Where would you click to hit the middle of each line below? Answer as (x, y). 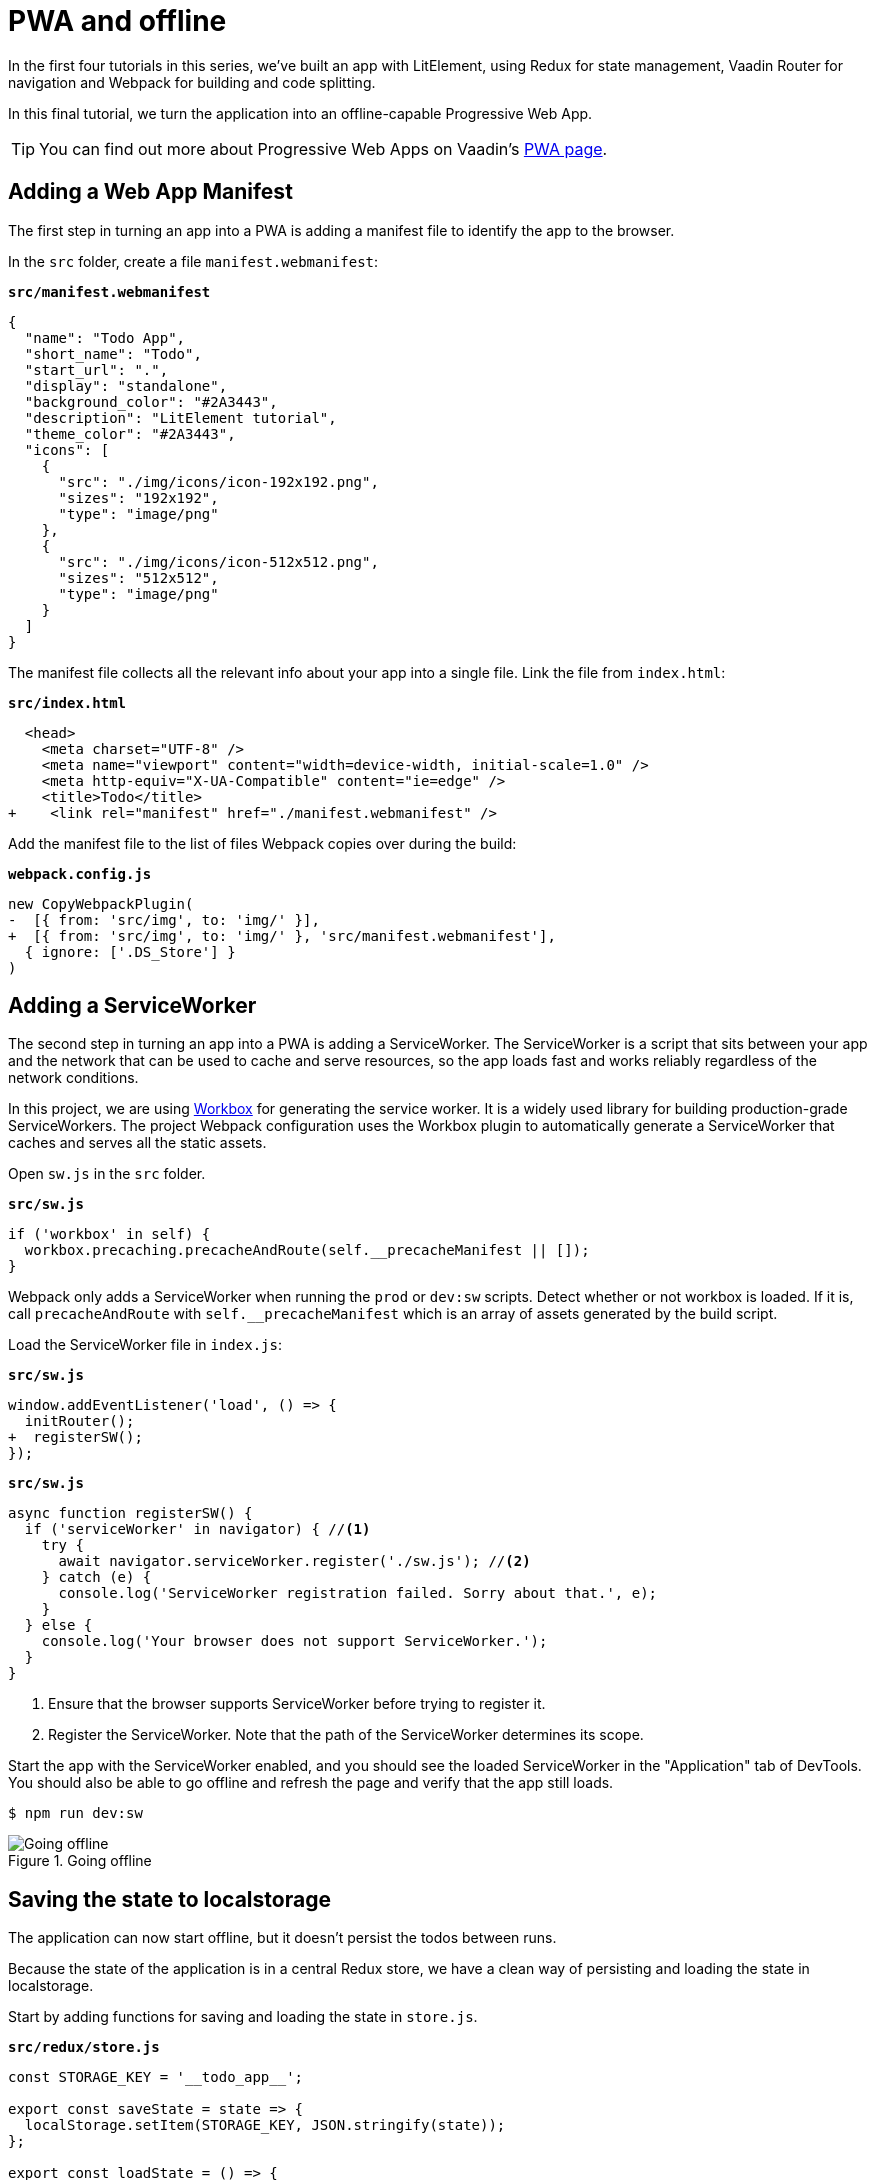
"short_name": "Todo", (113, 353)
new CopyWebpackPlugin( (101, 903)
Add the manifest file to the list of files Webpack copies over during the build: (262, 843)
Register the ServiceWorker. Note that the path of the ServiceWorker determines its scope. (346, 1735)
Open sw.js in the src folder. (107, 1174)
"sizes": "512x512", (138, 577)
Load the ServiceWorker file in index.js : (145, 1345)
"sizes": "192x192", (138, 497)
